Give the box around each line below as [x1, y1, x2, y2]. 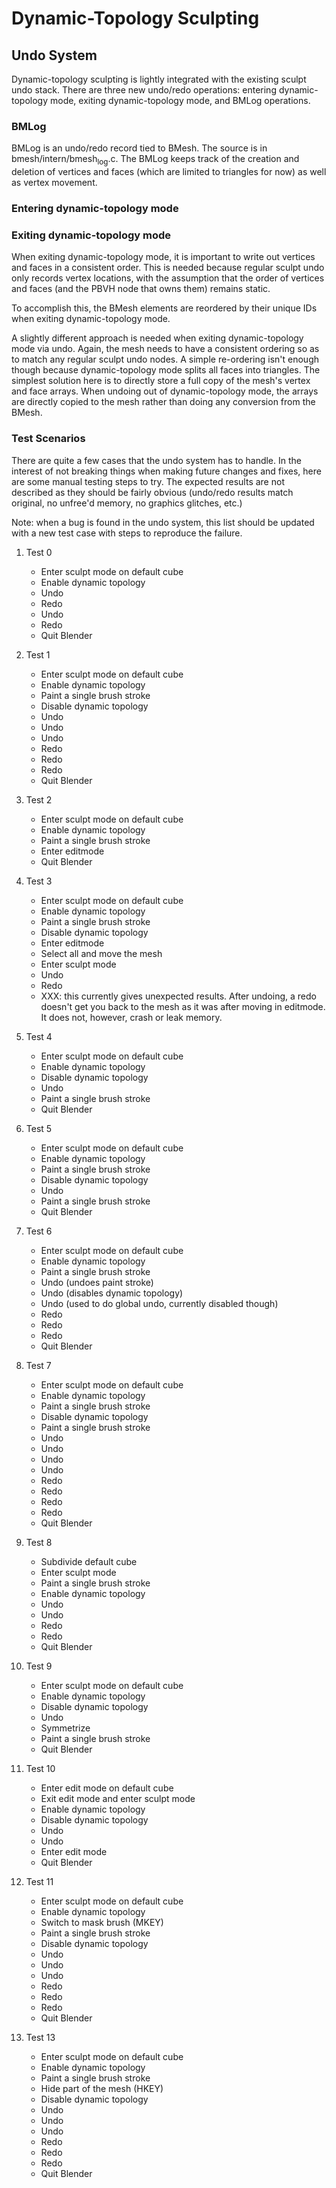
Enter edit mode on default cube [40, 1782, 174, 1794]
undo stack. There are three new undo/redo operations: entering [11, 84, 277, 96]
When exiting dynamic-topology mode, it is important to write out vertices [11, 251, 316, 263]
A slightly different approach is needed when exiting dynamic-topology [11, 332, 304, 344]
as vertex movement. [11, 177, 98, 189]
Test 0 [25, 546, 53, 558]
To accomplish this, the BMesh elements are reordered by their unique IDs [11, 302, 318, 314]
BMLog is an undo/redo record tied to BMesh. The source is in [11, 142, 268, 154]
